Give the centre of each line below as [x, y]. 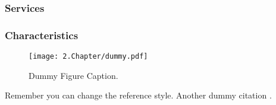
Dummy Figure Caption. [73, 75]
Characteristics [42, 35]
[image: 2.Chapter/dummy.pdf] [88, 57]
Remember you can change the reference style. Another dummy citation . [138, 95]
